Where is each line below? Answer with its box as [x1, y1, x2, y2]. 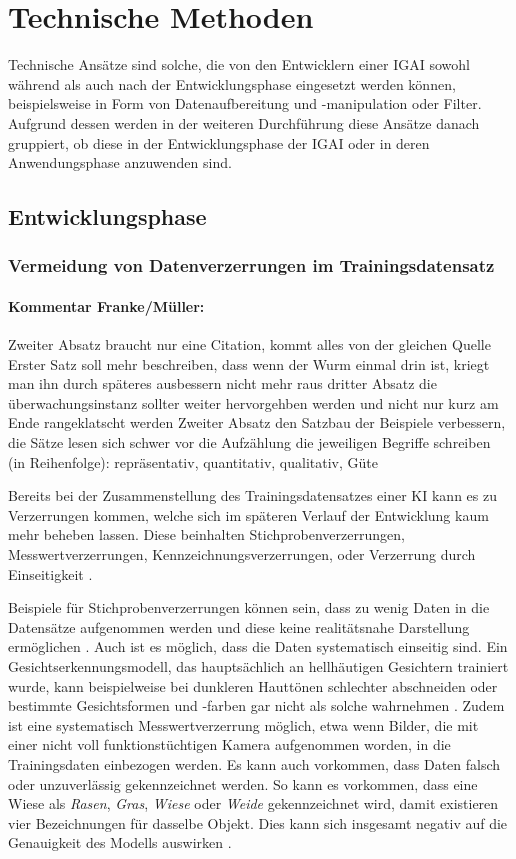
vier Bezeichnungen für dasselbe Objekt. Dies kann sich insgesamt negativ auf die [8, 812, 508, 833]
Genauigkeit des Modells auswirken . [8, 832, 232, 853]
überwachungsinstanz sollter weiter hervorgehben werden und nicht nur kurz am [8, 392, 499, 413]
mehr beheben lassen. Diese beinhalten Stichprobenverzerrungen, [8, 524, 405, 545]
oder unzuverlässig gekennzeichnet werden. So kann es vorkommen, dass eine [8, 773, 478, 794]
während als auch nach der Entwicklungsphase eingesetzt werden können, [8, 73, 456, 94]
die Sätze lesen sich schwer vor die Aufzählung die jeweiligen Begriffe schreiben [8, 432, 491, 453]
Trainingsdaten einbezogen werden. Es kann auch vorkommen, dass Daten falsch [8, 753, 501, 774]
